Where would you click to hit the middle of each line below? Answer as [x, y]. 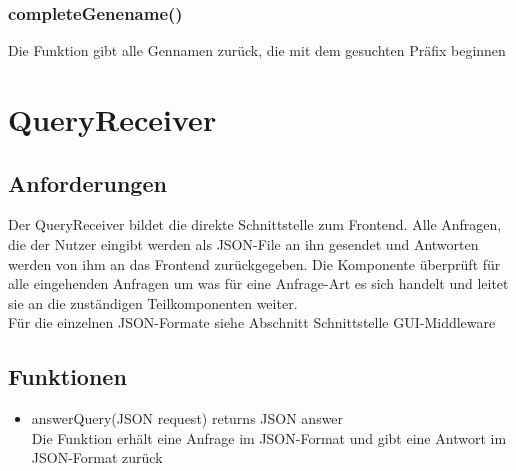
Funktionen [67, 376]
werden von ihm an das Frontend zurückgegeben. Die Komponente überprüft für [254, 263]
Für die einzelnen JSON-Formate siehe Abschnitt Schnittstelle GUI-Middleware [252, 322]
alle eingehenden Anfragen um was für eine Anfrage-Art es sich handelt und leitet [258, 283]
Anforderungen [87, 182]
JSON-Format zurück [97, 457]
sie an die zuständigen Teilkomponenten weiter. [153, 302]
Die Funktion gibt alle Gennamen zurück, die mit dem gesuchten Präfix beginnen [257, 50]
